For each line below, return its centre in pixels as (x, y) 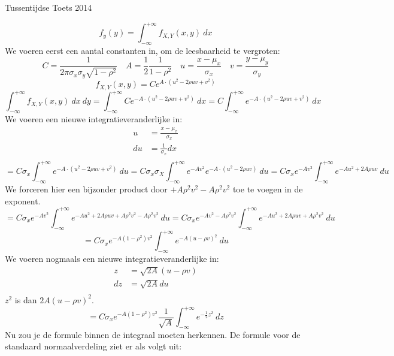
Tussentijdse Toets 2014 (49, 7)
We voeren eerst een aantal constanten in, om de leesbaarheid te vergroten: (143, 50)
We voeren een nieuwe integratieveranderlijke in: (94, 118)
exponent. (23, 200)
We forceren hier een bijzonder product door (86, 189)
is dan (26, 299)
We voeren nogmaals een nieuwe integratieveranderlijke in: (112, 258)
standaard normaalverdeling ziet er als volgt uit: (93, 346)
